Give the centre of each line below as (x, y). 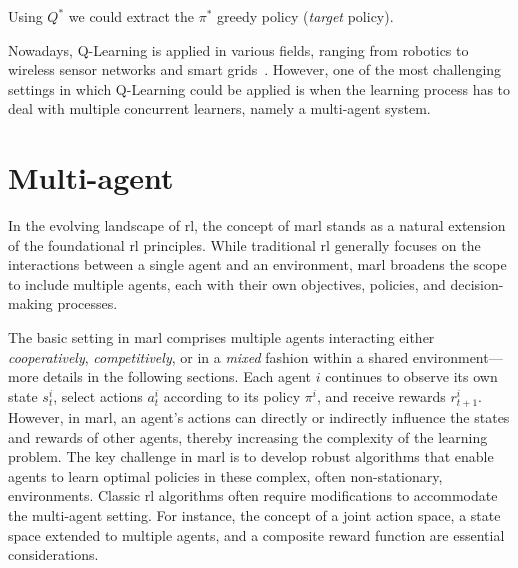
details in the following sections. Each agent (177, 376)
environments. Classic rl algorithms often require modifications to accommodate (253, 495)
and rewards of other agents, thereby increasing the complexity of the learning (248, 436)
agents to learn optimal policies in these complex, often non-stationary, (225, 475)
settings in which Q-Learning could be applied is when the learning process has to (259, 88)
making (30, 303)
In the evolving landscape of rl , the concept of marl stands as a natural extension (257, 225)
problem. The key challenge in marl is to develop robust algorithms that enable (251, 456)
